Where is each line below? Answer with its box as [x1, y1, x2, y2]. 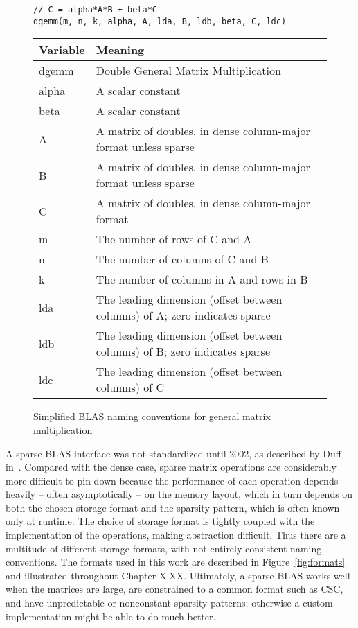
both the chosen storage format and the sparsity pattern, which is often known [6, 500, 340, 514]
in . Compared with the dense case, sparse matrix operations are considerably [6, 460, 337, 474]
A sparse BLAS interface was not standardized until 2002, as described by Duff [6, 446, 341, 460]
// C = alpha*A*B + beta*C [33, 5, 157, 15]
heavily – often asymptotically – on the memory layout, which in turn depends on [6, 487, 353, 501]
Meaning [96, 42, 145, 58]
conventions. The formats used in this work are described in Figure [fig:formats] [6, 555, 346, 569]
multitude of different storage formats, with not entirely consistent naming [6, 541, 322, 555]
